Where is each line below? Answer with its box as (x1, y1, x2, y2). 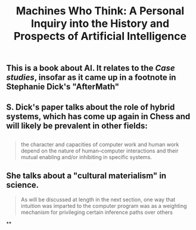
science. (6, 180, 39, 190)
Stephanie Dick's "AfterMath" (6, 82, 120, 92)
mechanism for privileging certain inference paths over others (20, 209, 173, 216)
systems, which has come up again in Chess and (6, 111, 191, 122)
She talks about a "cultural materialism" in (6, 171, 167, 181)
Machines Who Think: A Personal (15, 4, 185, 18)
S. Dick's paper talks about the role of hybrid (6, 102, 175, 112)
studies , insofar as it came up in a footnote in (6, 73, 176, 83)
